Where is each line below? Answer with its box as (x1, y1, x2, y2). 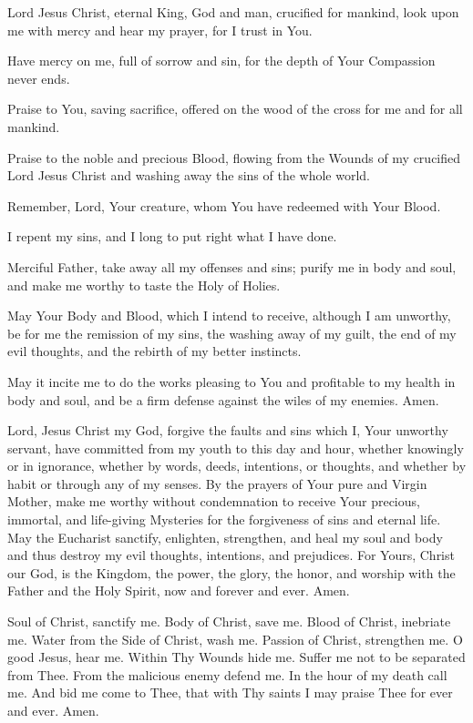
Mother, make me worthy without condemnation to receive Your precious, (7, 492, 420, 511)
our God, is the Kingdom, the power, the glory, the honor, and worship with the (7, 563, 456, 582)
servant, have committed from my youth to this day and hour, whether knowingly (7, 438, 464, 457)
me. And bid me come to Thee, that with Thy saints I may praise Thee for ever (7, 683, 453, 702)
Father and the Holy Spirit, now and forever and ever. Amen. (7, 581, 350, 600)
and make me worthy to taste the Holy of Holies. (7, 275, 281, 294)
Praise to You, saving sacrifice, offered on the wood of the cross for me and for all (7, 99, 463, 118)
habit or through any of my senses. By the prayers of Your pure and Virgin (7, 474, 427, 493)
